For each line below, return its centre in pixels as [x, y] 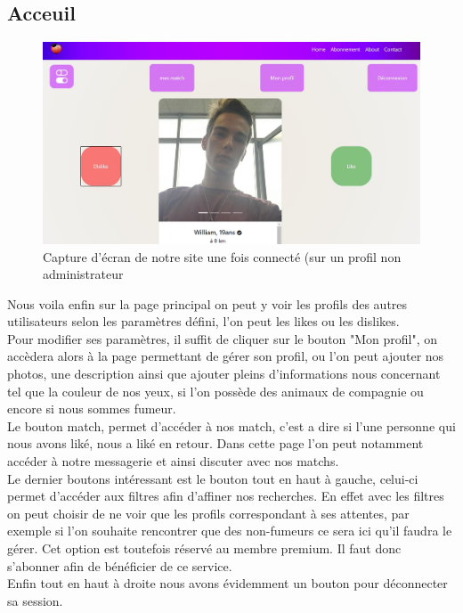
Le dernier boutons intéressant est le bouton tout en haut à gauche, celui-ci [213, 478]
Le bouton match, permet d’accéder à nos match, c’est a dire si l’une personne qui [231, 425]
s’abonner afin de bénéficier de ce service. [120, 565]
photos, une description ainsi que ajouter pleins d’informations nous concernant [224, 374]
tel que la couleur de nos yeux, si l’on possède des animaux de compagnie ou [215, 391]
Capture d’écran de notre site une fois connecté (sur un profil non [222, 256]
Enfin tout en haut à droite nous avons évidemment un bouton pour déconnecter [227, 583]
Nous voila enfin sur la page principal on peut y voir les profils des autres [207, 303]
